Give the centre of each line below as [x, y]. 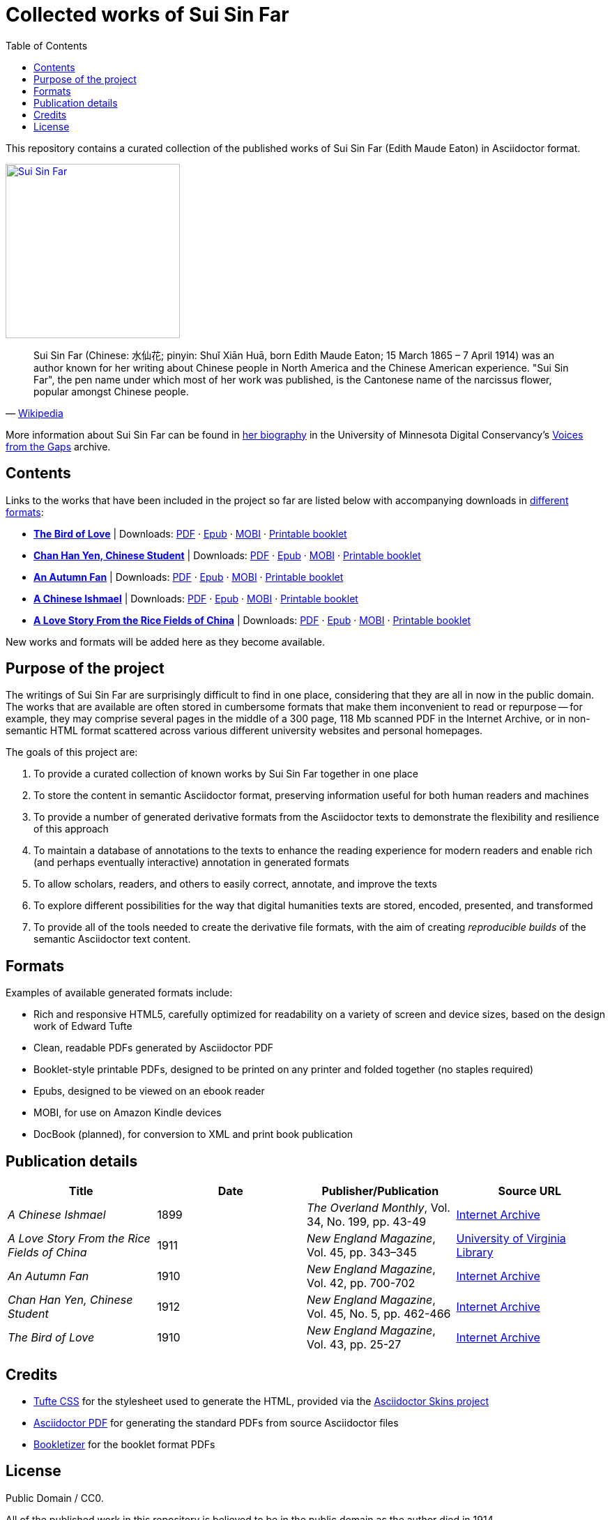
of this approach [71, 829]
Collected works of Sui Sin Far [147, 15]
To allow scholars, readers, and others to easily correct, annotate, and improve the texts [235, 884]
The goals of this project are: [72, 752]
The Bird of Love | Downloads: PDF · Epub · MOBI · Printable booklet [190, 533]
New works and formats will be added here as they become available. [165, 641]
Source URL [529, 1191]
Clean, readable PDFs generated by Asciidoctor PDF [154, 1048]
